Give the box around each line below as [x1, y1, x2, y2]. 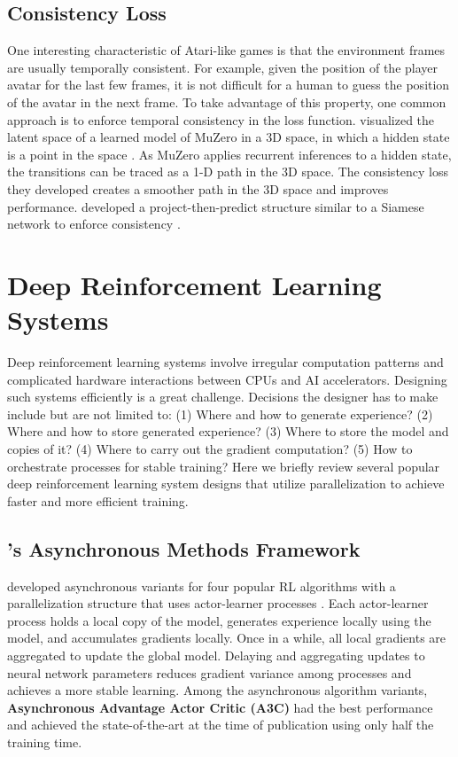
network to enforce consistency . [7, 215, 181, 233]
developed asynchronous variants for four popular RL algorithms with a [7, 576, 396, 595]
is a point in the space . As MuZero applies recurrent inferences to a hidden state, [7, 144, 452, 163]
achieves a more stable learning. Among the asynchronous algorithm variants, [7, 681, 428, 699]
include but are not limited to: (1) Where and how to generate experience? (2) [7, 404, 433, 423]
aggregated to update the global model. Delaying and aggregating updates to [7, 645, 425, 664]
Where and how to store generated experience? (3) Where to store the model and [7, 422, 449, 441]
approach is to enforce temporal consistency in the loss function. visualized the [7, 110, 435, 129]
